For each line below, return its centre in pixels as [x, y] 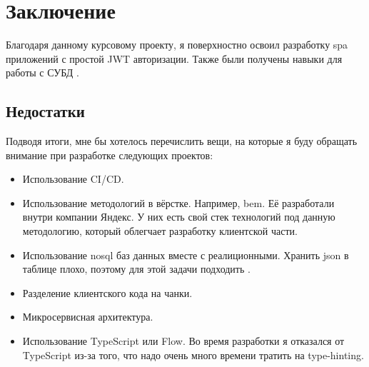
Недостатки [45, 111]
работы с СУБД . [42, 72]
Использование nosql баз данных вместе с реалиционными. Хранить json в [186, 255]
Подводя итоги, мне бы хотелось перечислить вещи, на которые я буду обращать [182, 141]
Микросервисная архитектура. [88, 317]
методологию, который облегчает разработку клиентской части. [160, 231]
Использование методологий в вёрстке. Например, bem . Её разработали [178, 202]
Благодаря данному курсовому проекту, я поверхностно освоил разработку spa [177, 45]
